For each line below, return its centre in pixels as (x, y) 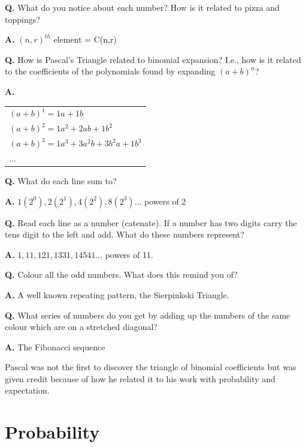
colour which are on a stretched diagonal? (81, 327)
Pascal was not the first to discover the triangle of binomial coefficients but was (151, 367)
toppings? (22, 19)
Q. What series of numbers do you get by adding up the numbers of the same (148, 315)
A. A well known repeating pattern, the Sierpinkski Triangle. (117, 294)
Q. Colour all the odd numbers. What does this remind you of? (122, 274)
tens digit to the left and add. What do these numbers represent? (125, 234)
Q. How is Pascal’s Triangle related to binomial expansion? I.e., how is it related (153, 59)
